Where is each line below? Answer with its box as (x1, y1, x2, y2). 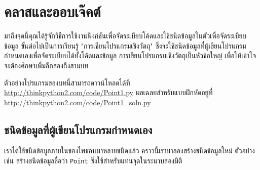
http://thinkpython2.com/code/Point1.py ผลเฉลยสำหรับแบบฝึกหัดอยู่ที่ (4, 87, 213, 98)
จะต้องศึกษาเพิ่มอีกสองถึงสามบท (4, 60, 89, 70)
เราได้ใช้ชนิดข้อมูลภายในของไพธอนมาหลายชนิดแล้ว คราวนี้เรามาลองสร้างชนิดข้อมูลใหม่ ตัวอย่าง (4, 145, 255, 156)
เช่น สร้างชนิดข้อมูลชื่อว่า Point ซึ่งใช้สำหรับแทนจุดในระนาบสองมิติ (4, 155, 182, 166)
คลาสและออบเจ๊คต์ (4, 1, 101, 22)
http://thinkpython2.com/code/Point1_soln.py (4, 97, 151, 107)
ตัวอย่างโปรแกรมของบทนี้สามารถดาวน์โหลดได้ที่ (4, 77, 130, 88)
